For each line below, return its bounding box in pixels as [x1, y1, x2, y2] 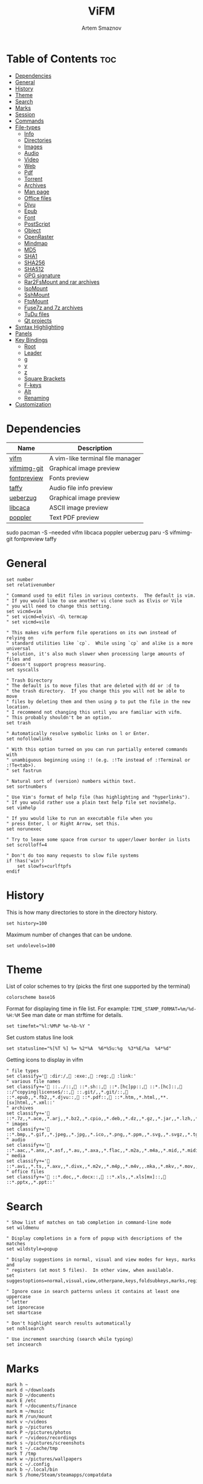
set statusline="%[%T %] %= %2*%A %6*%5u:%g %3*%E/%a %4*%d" [6, 1046, 172, 1052]
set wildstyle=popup [6, 1246, 59, 1252]
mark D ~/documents [6, 1392, 56, 1398]
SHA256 [24, 259, 45, 266]
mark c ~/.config [6, 1462, 50, 1468]
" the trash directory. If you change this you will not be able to [6, 688, 185, 694]
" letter [6, 1299, 28, 1305]
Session [14, 110, 35, 118]
